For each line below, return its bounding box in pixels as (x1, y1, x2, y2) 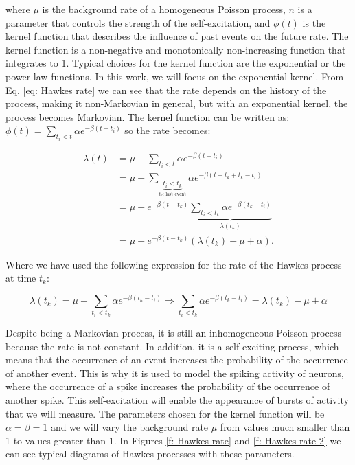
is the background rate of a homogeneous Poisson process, (42, 2, 286, 16)
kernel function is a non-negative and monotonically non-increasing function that (5, 42, 346, 56)
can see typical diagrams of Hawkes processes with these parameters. (5, 446, 295, 461)
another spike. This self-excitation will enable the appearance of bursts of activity (5, 393, 349, 407)
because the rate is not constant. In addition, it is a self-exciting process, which (5, 339, 339, 353)
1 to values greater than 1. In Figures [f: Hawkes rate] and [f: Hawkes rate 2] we (5, 433, 341, 447)
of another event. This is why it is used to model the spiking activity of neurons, (5, 365, 344, 380)
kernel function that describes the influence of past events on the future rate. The (5, 29, 349, 43)
